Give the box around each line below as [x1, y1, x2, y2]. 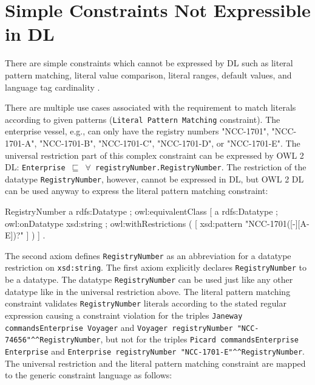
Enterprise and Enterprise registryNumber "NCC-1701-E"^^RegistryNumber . [5, 345, 305, 357]
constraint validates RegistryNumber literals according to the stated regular [5, 297, 286, 310]
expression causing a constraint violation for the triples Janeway [5, 309, 243, 322]
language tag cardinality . [5, 80, 100, 93]
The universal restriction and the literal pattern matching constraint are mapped [5, 356, 306, 369]
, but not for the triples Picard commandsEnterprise [100, 333, 299, 345]
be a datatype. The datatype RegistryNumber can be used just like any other [5, 273, 293, 286]
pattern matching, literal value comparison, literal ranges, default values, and [5, 68, 292, 81]
